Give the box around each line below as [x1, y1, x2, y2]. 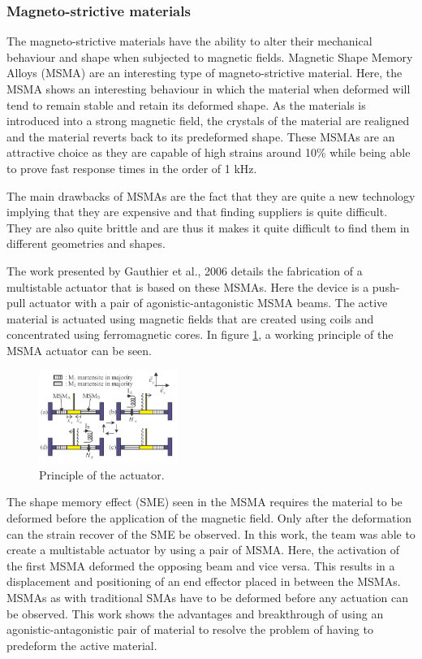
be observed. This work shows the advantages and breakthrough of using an [6, 605, 384, 622]
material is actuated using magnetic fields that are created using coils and [6, 310, 374, 327]
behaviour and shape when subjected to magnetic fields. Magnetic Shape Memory [6, 48, 413, 65]
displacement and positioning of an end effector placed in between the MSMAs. [6, 573, 401, 590]
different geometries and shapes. [6, 235, 166, 252]
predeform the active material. [6, 636, 157, 653]
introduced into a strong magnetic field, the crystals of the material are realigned [6, 112, 410, 129]
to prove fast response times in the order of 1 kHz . [6, 159, 257, 176]
